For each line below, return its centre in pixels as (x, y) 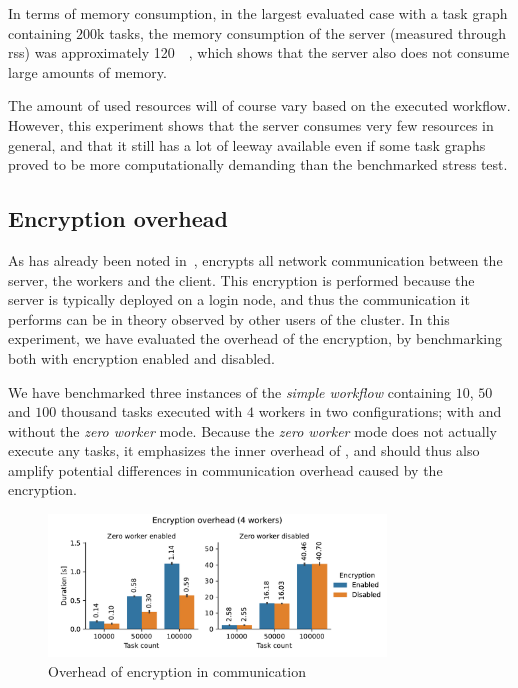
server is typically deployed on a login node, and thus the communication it (239, 299)
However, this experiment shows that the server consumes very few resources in (251, 124)
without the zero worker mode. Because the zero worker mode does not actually (252, 430)
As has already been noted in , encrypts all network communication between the (255, 259)
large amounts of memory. (87, 71)
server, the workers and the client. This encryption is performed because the (241, 279)
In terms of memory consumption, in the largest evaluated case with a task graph (258, 13)
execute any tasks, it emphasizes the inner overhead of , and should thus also (244, 450)
